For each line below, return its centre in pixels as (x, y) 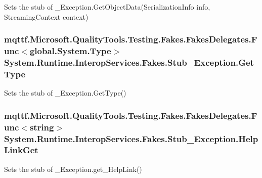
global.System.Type (70, 51)
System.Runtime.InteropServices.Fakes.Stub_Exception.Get (129, 62)
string (42, 127)
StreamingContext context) (46, 16)
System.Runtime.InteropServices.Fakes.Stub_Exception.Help (131, 138)
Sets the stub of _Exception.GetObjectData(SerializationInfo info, (107, 7)
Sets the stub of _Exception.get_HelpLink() (73, 169)
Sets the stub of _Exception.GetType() (65, 93)
